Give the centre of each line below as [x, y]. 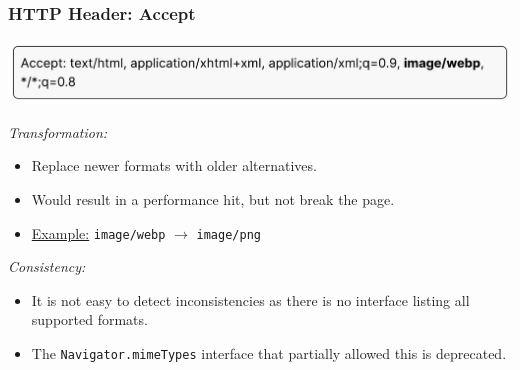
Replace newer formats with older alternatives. [174, 165]
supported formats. [89, 319]
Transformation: [58, 131]
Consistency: [47, 266]
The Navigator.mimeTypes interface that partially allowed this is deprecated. [269, 353]
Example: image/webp [98, 232]
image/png [228, 234]
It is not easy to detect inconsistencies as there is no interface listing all [250, 299]
